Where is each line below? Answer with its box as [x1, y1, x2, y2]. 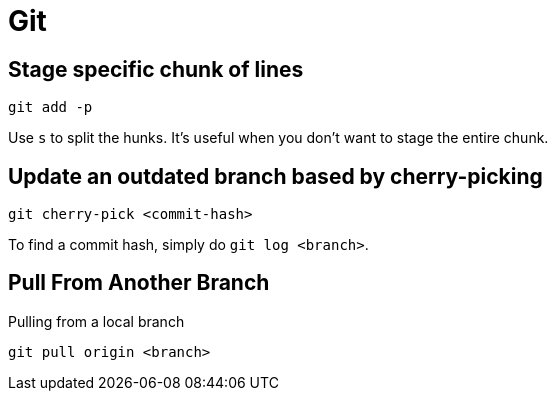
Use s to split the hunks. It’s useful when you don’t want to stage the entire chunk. [8, 129, 549, 147]
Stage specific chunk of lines [8, 56, 304, 82]
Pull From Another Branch [8, 270, 270, 296]
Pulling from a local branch [8, 312, 185, 330]
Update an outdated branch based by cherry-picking [8, 163, 543, 189]
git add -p [8, 99, 93, 116]
